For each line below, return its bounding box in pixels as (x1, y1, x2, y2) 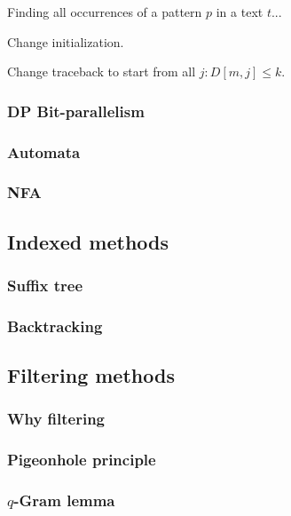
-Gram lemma (13, 489, 115, 512)
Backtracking (7, 314, 103, 337)
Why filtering (7, 408, 106, 430)
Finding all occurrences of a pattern (7, 3, 202, 20)
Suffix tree (7, 274, 83, 297)
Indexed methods (7, 227, 169, 255)
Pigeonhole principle (7, 449, 156, 471)
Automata (7, 140, 81, 163)
